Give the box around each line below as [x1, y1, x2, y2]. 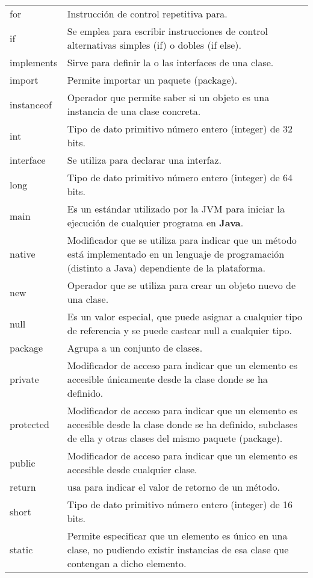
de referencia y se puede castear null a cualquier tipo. [67, 323, 292, 337]
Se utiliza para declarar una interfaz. [67, 153, 222, 167]
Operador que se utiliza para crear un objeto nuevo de [67, 278, 296, 292]
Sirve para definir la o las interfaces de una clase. [67, 55, 274, 69]
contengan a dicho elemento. [67, 556, 187, 570]
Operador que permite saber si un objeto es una [67, 90, 270, 104]
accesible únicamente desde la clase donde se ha [67, 372, 268, 386]
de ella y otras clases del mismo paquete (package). [67, 431, 283, 445]
